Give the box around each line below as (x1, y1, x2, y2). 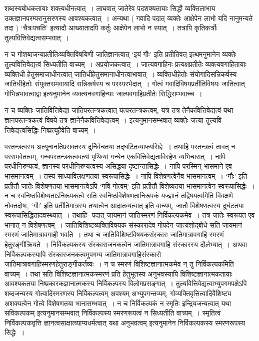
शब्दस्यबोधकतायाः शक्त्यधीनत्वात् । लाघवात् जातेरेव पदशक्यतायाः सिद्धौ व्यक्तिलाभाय (4, 3, 215, 13)
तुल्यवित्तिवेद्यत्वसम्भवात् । (4, 32, 69, 42)
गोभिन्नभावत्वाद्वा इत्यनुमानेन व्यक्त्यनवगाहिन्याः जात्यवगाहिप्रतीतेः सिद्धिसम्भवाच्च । (4, 88, 202, 98)
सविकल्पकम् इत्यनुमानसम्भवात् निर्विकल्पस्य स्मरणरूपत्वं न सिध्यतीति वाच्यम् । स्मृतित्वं (4, 308, 221, 318)
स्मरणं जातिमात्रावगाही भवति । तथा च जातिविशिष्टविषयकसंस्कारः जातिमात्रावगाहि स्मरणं (4, 229, 224, 240)
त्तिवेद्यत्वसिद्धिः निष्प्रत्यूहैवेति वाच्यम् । (4, 124, 96, 135)
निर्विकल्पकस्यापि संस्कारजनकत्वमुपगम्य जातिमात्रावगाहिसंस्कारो (4, 249, 161, 259)
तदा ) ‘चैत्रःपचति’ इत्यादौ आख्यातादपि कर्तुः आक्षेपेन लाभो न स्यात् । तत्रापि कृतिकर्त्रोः (4, 22, 217, 33)
